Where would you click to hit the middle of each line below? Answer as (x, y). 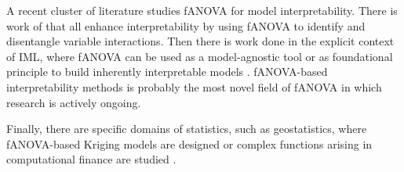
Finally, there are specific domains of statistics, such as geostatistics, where (187, 129)
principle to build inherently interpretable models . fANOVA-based (167, 72)
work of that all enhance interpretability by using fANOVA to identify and (186, 25)
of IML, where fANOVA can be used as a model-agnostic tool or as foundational (200, 56)
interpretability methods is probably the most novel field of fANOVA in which (194, 86)
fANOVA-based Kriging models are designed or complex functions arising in (189, 143)
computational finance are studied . (91, 159)
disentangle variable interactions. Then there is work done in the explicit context (200, 41)
